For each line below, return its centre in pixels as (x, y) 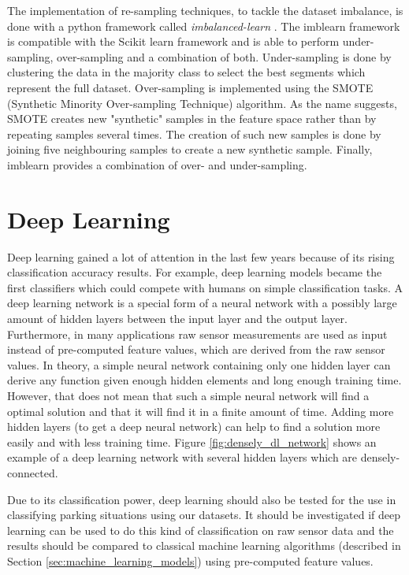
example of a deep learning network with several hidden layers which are (182, 457)
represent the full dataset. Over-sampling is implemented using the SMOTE (190, 87)
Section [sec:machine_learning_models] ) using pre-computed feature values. (190, 560)
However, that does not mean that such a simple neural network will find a (188, 395)
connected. (33, 472)
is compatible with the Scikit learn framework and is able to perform (173, 41)
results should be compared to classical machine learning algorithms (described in (204, 545)
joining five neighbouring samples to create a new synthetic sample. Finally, (190, 149)
